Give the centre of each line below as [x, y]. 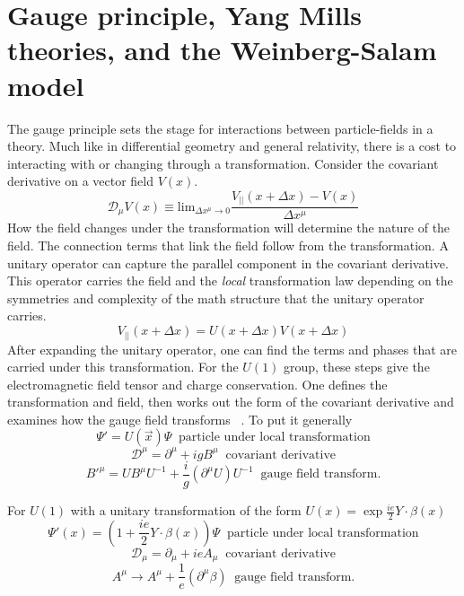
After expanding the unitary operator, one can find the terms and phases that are [232, 349]
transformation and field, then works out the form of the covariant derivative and [231, 402]
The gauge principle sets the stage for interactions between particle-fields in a [220, 128]
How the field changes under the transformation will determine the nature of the [229, 228]
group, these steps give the [357, 367]
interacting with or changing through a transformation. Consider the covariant [223, 163]
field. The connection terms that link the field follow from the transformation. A [228, 245]
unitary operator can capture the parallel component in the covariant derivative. [228, 263]
